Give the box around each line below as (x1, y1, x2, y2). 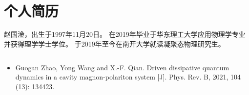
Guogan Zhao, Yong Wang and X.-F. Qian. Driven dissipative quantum (15, 62, 229, 72)
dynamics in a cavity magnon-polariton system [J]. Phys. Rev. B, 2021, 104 (15, 72, 241, 82)
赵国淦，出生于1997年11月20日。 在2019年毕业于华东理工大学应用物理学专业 (4, 29, 246, 39)
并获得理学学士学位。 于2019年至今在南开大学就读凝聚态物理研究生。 (4, 38, 225, 48)
